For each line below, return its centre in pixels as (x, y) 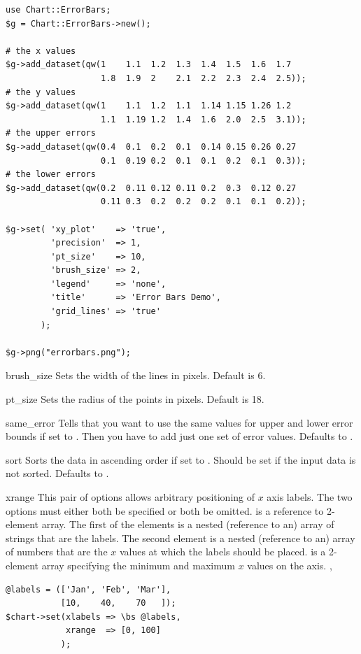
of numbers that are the (57, 552)
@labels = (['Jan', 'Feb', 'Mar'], (89, 589)
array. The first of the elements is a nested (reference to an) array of (188, 524)
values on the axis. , (290, 565)
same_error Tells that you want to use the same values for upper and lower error (179, 422)
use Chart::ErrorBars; (58, 10)
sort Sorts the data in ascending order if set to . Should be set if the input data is (181, 459)
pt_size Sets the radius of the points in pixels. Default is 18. (135, 399)
